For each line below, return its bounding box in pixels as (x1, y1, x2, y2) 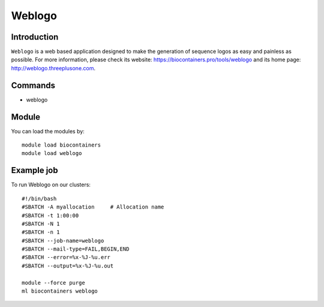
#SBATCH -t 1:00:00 (22, 212, 79, 219)
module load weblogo (22, 150, 82, 157)
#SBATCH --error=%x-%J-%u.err (22, 254, 111, 261)
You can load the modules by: (11, 127, 85, 135)
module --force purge (22, 279, 85, 286)
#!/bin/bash (22, 195, 57, 202)
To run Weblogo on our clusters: (11, 181, 91, 189)
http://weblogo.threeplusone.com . (11, 64, 96, 71)
